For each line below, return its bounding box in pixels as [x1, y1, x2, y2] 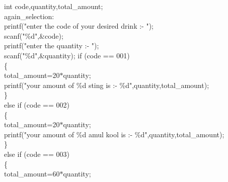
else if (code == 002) [4, 99, 69, 110]
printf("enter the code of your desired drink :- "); [4, 21, 154, 31]
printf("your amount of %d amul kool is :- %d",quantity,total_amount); [4, 129, 224, 139]
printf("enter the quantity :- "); [4, 40, 99, 51]
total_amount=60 [4, 168, 60, 179]
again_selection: [4, 11, 54, 21]
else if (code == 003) [4, 148, 69, 159]
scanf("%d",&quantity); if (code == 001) [4, 50, 130, 60]
